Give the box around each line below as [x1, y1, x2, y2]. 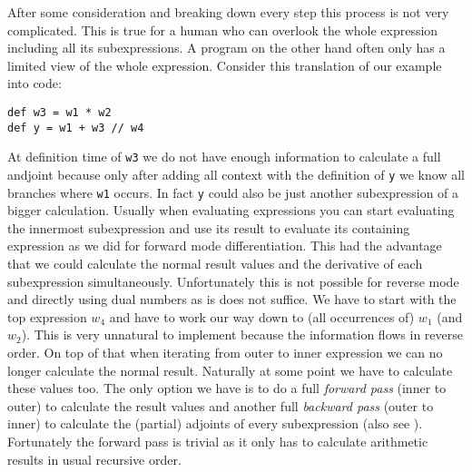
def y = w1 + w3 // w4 [7, 121, 144, 134]
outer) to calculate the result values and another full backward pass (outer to [7, 396, 434, 415]
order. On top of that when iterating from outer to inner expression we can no [7, 343, 443, 361]
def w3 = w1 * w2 [7, 105, 112, 119]
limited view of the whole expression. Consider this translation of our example [7, 55, 442, 74]
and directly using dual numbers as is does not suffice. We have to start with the [7, 290, 457, 309]
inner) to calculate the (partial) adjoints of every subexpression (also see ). [7, 414, 423, 433]
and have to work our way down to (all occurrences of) [109, 307, 415, 326]
